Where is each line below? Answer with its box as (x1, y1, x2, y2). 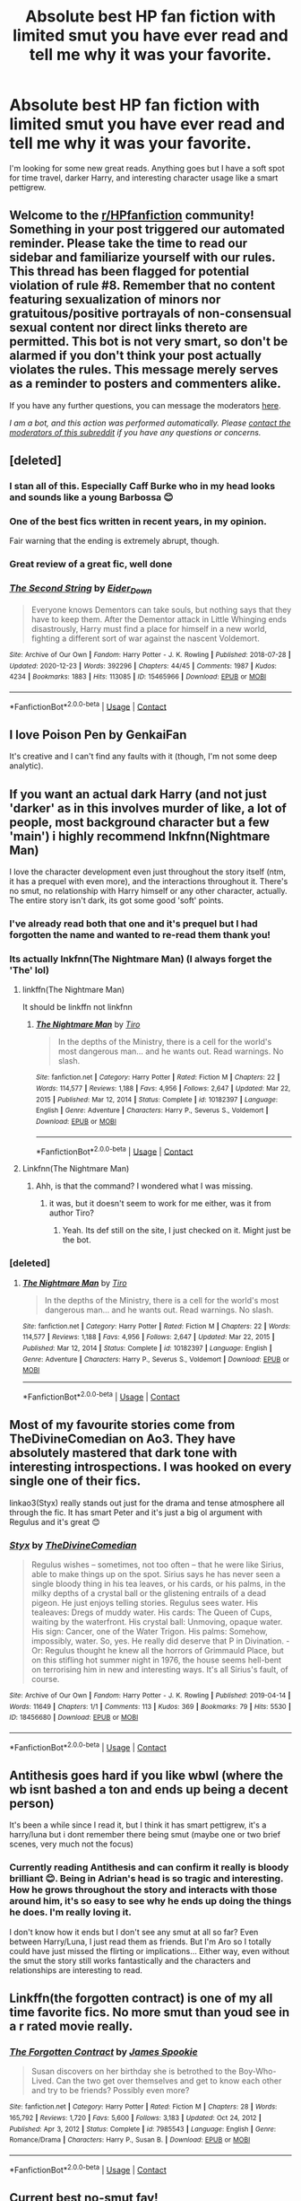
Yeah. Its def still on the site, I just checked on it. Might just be (62, 1225, 291, 1236)
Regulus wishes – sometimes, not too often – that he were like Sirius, (30, 1559, 284, 1570)
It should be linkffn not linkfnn (21, 1002, 133, 1013)
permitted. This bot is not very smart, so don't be (9, 334, 288, 349)
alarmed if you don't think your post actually (9, 348, 262, 364)
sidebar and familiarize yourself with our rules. (9, 250, 276, 266)
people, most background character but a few (9, 814, 271, 829)
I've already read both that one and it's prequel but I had (9, 917, 258, 930)
